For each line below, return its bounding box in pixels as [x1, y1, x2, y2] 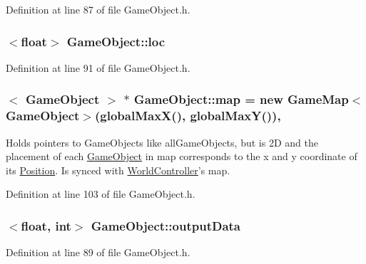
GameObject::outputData [91, 216, 240, 234]
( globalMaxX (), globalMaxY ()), [94, 107, 281, 125]
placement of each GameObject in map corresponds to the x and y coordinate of [6, 149, 357, 164]
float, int [21, 216, 71, 234]
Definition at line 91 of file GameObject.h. [6, 60, 190, 75]
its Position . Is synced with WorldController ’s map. [6, 162, 230, 177]
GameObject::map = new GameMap [133, 90, 349, 108]
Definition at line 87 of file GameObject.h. [6, 2, 190, 16]
